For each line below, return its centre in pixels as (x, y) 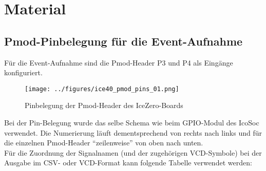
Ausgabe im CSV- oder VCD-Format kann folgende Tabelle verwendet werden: (128, 163)
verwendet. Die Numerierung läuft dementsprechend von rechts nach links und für (133, 132)
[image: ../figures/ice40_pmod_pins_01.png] (102, 89)
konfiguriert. (23, 72)
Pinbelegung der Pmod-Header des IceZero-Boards (104, 105)
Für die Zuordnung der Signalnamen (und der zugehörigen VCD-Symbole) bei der (133, 152)
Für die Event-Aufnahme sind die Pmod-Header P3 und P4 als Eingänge (119, 62)
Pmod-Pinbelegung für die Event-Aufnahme (123, 41)
